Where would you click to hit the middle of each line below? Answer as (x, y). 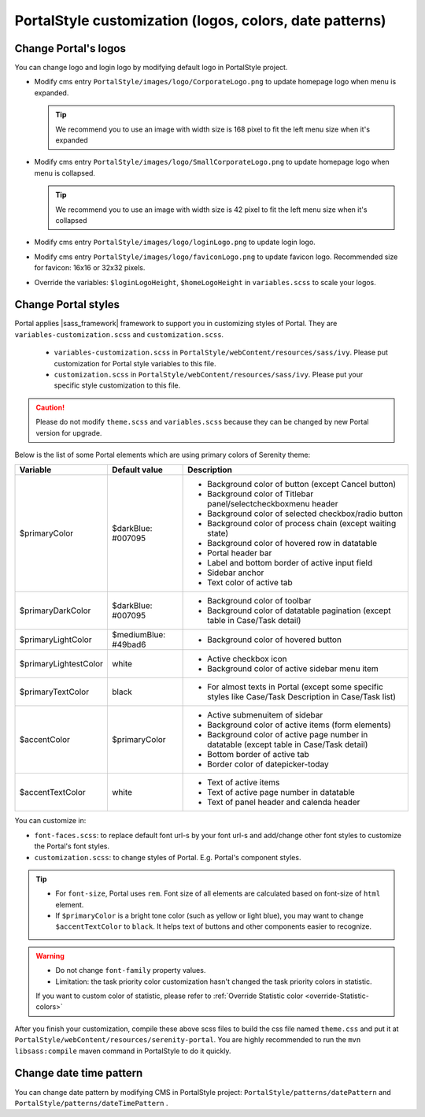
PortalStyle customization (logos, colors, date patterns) (200, 20)
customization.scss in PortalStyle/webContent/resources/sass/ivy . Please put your (209, 375)
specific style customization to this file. (117, 385)
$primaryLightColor (55, 640)
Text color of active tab (250, 583)
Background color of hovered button (275, 640)
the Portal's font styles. (72, 846)
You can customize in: (50, 821)
